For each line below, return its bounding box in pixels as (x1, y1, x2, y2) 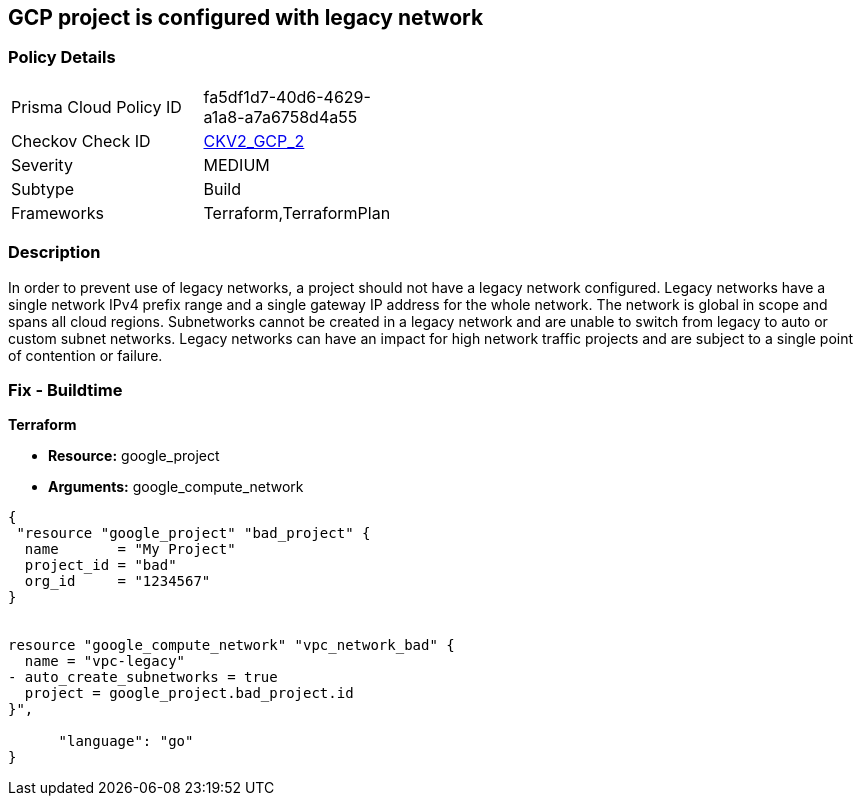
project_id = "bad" (24, 557, 177, 574)
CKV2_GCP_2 (203, 130, 305, 151)
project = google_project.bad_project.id (24, 685, 354, 702)
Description (8, 242, 101, 263)
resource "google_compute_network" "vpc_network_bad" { (8, 637, 455, 654)
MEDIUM (203, 154, 270, 175)
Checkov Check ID (11, 130, 151, 151)
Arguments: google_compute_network (48, 478, 304, 496)
